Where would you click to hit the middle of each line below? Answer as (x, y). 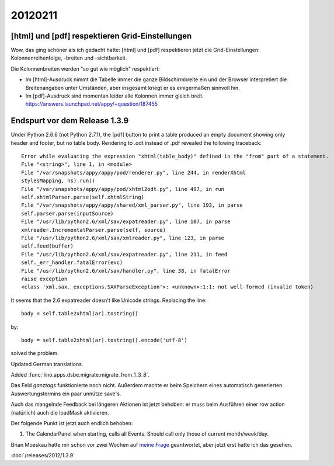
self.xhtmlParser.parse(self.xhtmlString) (83, 197)
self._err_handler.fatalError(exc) (72, 262)
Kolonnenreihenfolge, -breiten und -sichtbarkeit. (69, 58)
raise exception (44, 279)
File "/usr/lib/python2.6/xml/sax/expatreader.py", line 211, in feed (124, 254)
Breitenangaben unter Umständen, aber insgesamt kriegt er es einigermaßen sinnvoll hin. (133, 88)
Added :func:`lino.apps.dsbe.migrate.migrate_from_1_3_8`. (80, 375)
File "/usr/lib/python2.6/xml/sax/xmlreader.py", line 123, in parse (123, 238)
